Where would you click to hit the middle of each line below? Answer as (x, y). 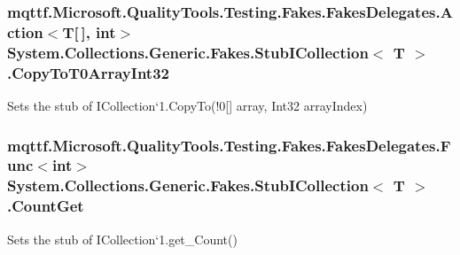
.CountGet (46, 206)
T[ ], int (89, 31)
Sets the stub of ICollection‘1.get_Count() (122, 239)
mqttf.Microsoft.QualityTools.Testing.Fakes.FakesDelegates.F (229, 145)
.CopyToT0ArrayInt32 (88, 72)
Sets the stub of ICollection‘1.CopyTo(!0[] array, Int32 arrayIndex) (187, 105)
